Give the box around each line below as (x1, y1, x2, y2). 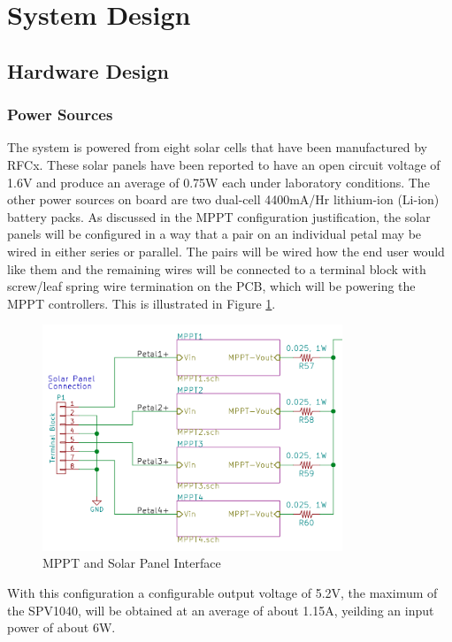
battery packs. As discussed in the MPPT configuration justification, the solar (7, 207, 431, 225)
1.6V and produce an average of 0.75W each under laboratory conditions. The (7, 172, 430, 191)
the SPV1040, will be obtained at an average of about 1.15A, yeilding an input (7, 600, 434, 619)
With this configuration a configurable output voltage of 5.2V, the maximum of (7, 583, 438, 601)
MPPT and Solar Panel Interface (42, 554, 221, 572)
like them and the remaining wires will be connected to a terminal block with (7, 259, 426, 278)
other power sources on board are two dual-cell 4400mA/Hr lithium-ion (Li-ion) (7, 190, 440, 209)
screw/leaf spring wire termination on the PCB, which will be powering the (7, 277, 416, 295)
